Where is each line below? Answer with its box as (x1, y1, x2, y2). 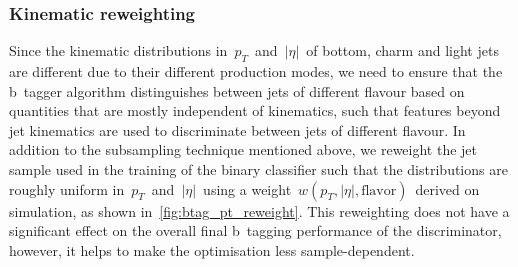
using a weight (203, 178, 292, 199)
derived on (415, 178, 480, 199)
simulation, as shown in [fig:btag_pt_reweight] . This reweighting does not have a (9, 200, 510, 221)
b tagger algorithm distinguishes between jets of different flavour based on (9, 80, 465, 101)
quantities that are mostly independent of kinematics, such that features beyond (9, 100, 501, 121)
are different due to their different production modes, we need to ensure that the (9, 61, 503, 82)
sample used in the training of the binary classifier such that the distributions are (9, 158, 508, 179)
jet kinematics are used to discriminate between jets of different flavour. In (9, 119, 466, 140)
